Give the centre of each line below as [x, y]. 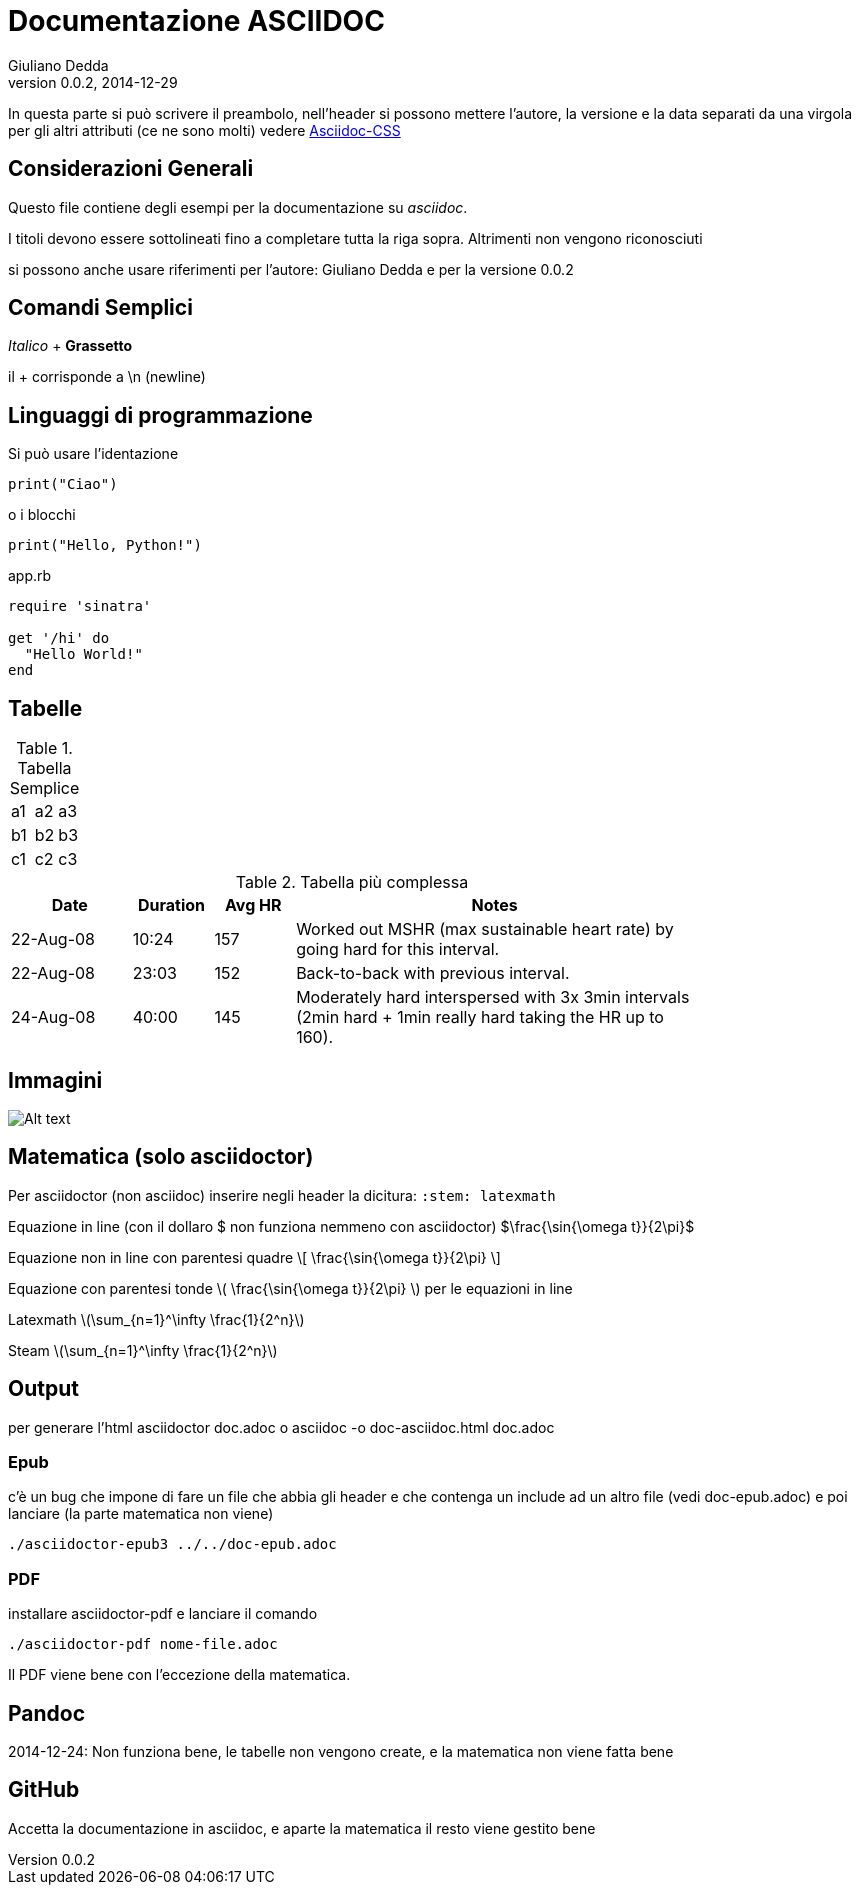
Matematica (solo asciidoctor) [161, 1157]
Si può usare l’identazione [93, 454]
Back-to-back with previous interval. [433, 973]
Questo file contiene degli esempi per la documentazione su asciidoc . [238, 207]
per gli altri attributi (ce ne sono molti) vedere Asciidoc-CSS [204, 130]
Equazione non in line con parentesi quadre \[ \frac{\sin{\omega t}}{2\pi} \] [254, 1257]
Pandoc [47, 1713]
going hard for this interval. [398, 949]
